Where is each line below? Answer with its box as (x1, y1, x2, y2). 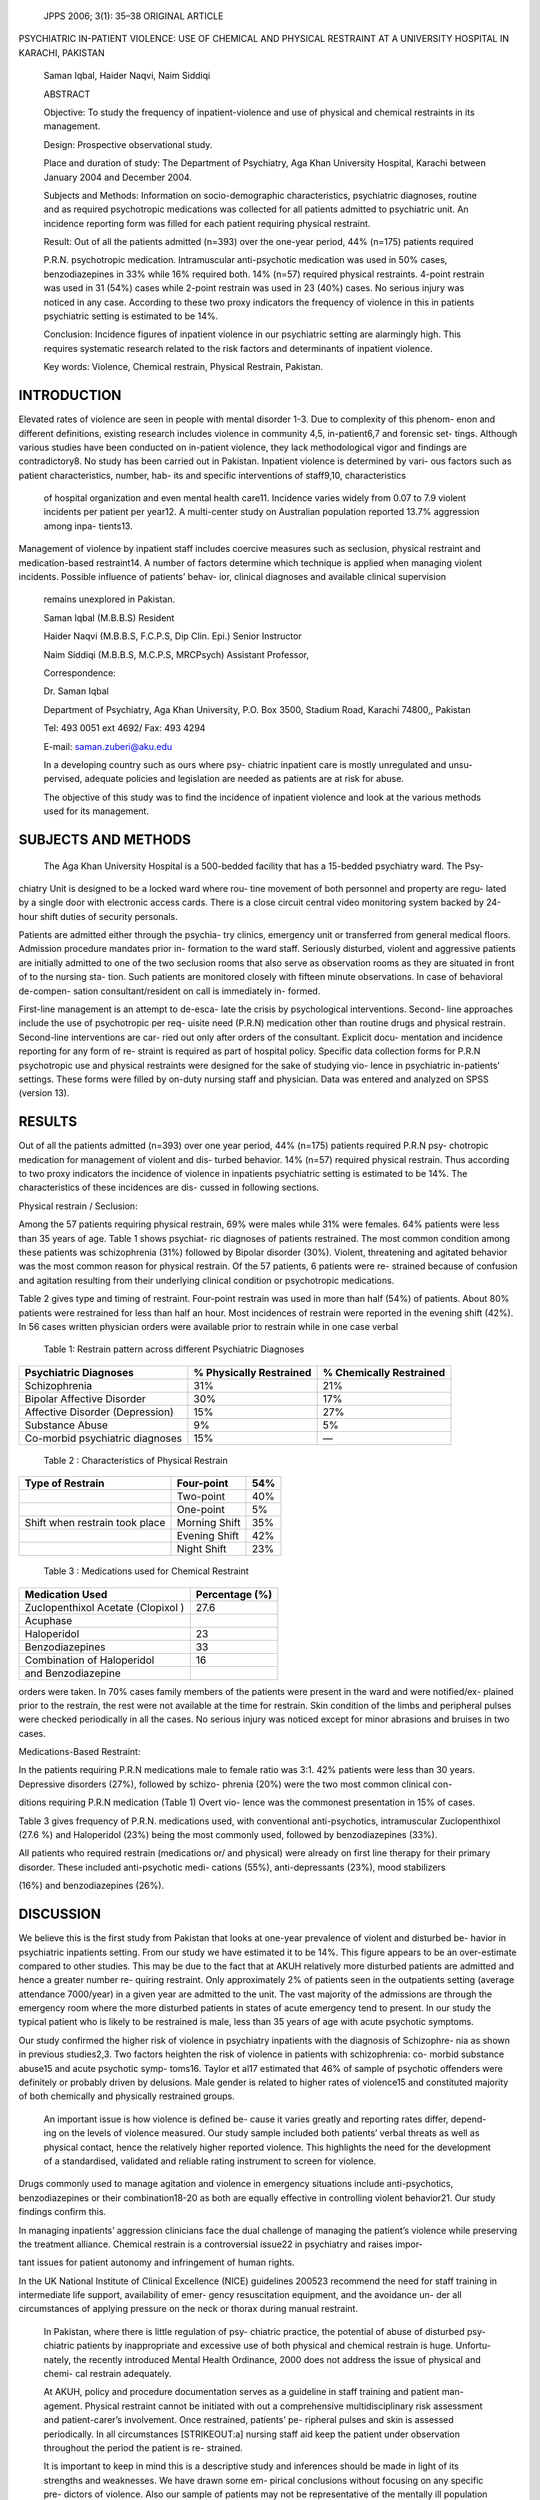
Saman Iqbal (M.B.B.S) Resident (43, 611, 175, 624)
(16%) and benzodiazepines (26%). (18, 1880, 165, 1892)
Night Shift (176, 1542, 227, 1556)
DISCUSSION (18, 1906, 102, 1923)
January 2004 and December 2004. (43, 171, 192, 183)
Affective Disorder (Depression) (24, 1405, 174, 1419)
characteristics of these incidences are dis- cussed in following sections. (18, 1181, 320, 1194)
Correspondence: (43, 666, 117, 679)
